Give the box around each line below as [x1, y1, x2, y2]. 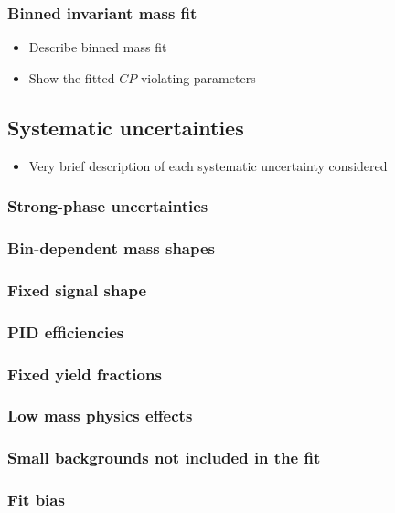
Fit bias [7, 488, 65, 511]
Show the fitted [28, 68, 115, 87]
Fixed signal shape [7, 278, 147, 301]
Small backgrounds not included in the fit [7, 446, 321, 469]
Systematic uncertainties [7, 112, 244, 141]
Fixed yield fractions [7, 362, 162, 385]
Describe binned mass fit [28, 37, 167, 57]
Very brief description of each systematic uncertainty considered [28, 155, 388, 175]
